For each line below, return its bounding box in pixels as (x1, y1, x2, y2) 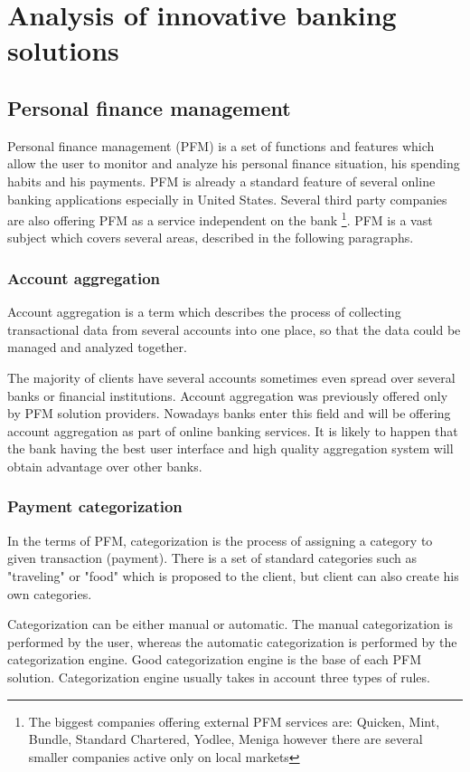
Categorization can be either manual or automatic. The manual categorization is (7, 615, 453, 634)
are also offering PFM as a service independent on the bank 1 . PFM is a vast (7, 208, 433, 229)
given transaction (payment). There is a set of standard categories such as (7, 548, 417, 567)
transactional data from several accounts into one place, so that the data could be (7, 319, 461, 338)
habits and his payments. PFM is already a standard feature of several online (7, 171, 436, 190)
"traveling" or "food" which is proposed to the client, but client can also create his (7, 566, 459, 585)
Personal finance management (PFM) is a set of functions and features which (7, 136, 435, 155)
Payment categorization (7, 495, 183, 518)
